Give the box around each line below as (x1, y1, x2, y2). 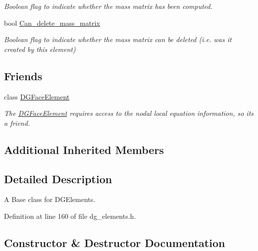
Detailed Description (4, 171, 112, 186)
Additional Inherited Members (4, 142, 164, 157)
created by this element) (4, 44, 76, 54)
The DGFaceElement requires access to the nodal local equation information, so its (4, 108, 254, 118)
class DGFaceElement (4, 91, 70, 101)
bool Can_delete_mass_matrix (4, 17, 100, 28)
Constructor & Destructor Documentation (4, 235, 225, 250)
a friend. (4, 117, 30, 128)
